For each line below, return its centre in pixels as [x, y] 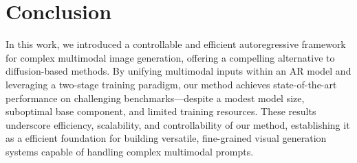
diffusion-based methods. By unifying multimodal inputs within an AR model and [178, 71]
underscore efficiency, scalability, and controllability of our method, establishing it [178, 124]
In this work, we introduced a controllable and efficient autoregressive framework [176, 44]
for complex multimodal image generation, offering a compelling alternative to [170, 57]
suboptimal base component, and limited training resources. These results [161, 111]
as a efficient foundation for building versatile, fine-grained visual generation [166, 138]
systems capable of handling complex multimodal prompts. [130, 151]
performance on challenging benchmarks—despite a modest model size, [155, 98]
